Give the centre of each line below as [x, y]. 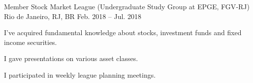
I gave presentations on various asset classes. [71, 58]
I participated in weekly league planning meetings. [80, 74]
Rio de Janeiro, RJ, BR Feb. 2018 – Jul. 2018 [73, 16]
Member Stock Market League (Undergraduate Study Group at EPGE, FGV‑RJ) [127, 6]
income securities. [31, 42]
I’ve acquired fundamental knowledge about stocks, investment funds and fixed [123, 32]
